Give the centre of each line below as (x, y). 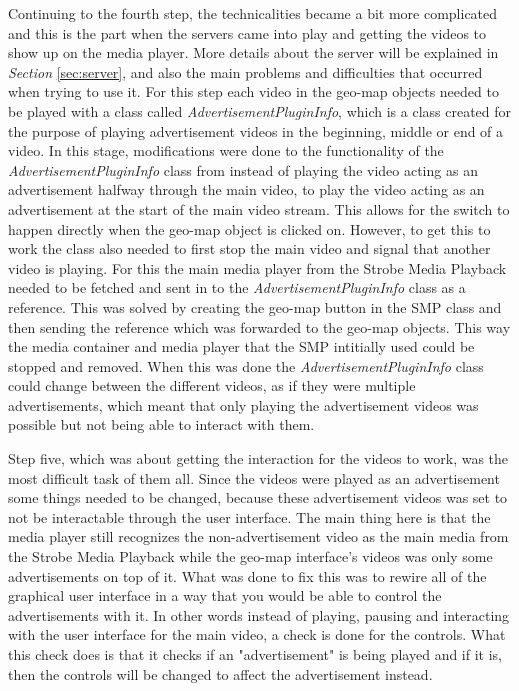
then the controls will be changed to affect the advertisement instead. (220, 673)
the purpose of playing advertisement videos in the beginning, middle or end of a (256, 130)
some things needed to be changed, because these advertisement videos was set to (258, 497)
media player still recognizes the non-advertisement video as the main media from (258, 536)
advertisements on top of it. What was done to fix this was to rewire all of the (247, 575)
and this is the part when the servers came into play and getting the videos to (247, 32)
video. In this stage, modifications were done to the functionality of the (226, 150)
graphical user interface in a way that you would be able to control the (225, 595)
